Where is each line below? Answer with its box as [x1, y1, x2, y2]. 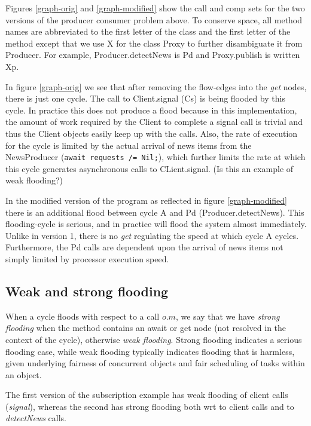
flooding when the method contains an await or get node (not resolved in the [5, 321, 286, 334]
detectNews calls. [5, 412, 66, 424]
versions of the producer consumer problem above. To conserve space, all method [5, 13, 303, 26]
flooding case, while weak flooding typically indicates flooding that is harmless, [5, 345, 295, 357]
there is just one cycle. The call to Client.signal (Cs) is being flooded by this [5, 92, 285, 105]
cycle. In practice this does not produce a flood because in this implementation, [5, 103, 297, 116]
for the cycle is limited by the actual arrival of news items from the [5, 139, 252, 151]
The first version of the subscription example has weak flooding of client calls [5, 388, 288, 401]
